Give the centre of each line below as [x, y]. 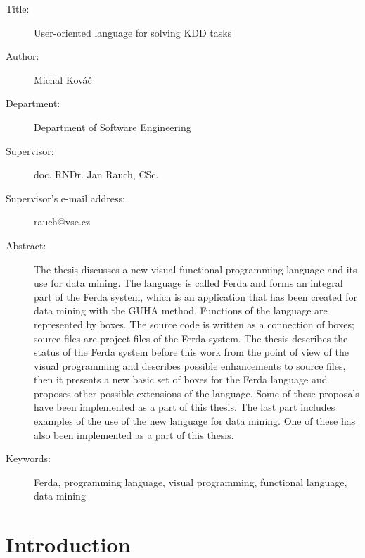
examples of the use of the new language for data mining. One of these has [195, 421]
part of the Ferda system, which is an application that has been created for [196, 296]
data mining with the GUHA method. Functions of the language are [181, 310]
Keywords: [28, 458]
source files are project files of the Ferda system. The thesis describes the [191, 338]
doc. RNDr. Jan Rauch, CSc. [96, 174]
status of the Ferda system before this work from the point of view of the [191, 352]
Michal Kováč [63, 79]
